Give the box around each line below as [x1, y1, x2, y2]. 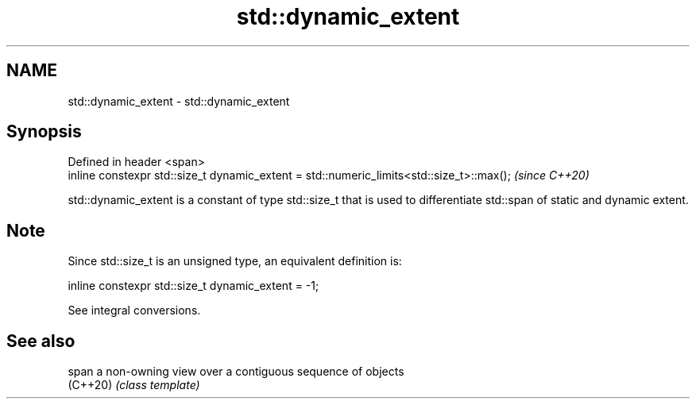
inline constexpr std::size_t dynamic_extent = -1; [68, 279, 319, 293]
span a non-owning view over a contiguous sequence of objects [68, 364, 404, 379]
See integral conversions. [68, 303, 201, 318]
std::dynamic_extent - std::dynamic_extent [68, 94, 290, 108]
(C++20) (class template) [68, 378, 200, 392]
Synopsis [6, 121, 82, 142]
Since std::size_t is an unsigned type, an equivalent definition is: [68, 254, 402, 268]
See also [6, 330, 75, 351]
